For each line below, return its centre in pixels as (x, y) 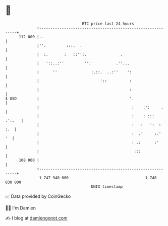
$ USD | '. (70, 98)
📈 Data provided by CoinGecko (38, 196)
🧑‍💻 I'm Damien (21, 208)
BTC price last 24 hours (108, 24)
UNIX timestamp (107, 186)
